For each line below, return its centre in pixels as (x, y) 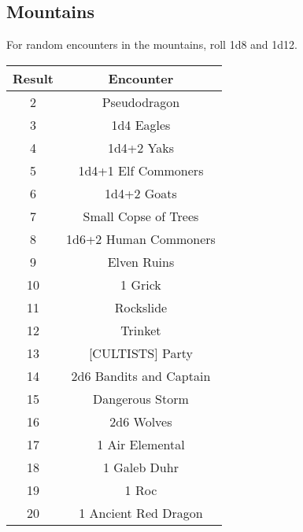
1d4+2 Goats (141, 193)
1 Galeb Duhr (140, 467)
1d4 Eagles (141, 124)
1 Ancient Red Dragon (141, 512)
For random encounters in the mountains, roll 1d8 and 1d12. (152, 44)
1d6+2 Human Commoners (140, 238)
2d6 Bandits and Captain (141, 375)
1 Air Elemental (141, 444)
